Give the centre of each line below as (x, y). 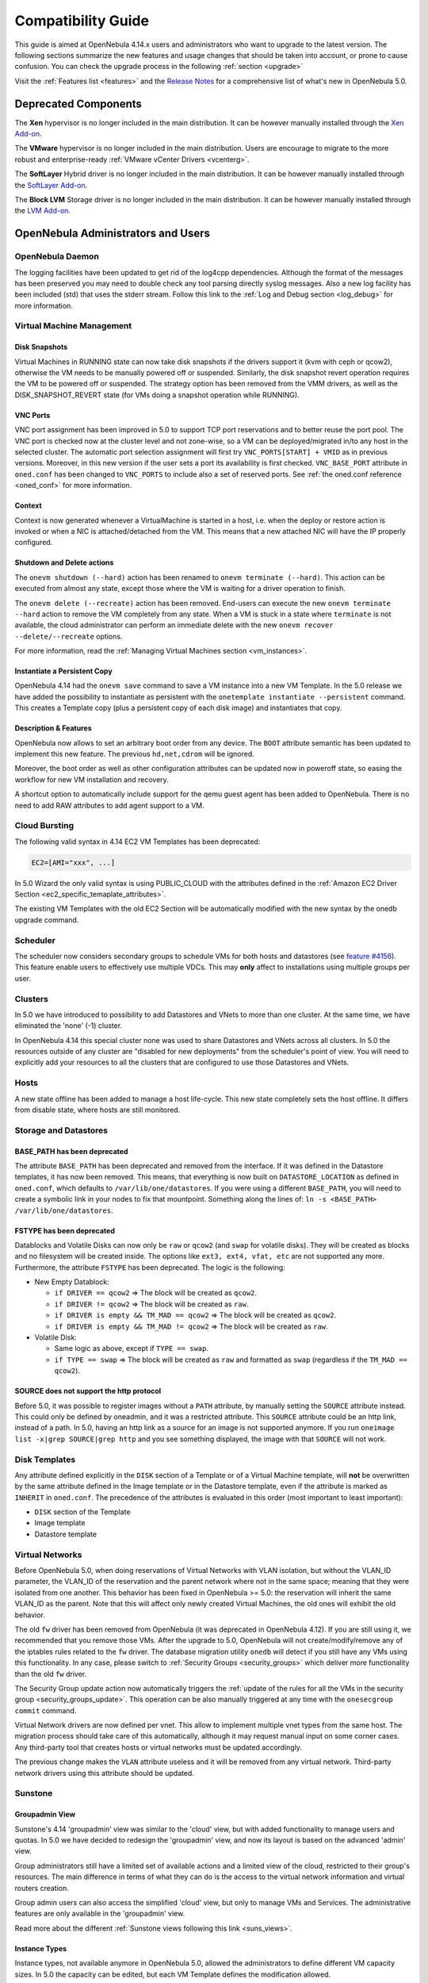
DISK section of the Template (82, 1512)
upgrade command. (47, 919)
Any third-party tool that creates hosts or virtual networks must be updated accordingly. (159, 1747)
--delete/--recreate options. (69, 636)
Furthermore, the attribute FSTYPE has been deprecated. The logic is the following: (150, 1267)
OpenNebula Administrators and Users (112, 234)
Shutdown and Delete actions (64, 562)
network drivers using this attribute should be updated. (104, 1773)
